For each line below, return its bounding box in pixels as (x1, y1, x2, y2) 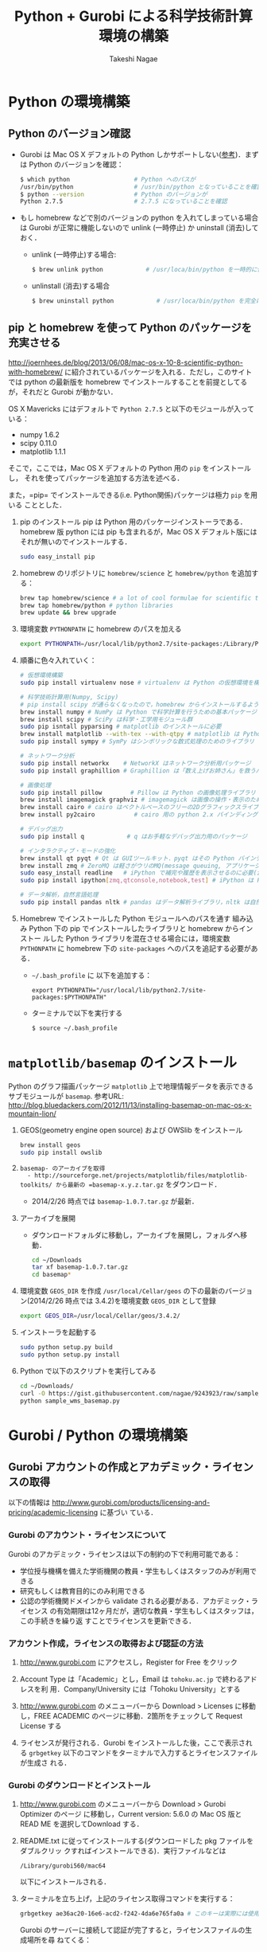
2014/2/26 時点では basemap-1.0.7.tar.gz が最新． (31, 1196, 199, 1206)
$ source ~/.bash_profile (31, 1024, 118, 1032)
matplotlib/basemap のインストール (8, 1054, 237, 1071)
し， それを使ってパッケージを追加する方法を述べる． (8, 473, 184, 483)
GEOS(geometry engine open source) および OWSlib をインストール (19, 1125, 243, 1135)
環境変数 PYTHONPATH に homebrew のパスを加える (19, 624, 182, 634)
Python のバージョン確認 (8, 127, 131, 140)
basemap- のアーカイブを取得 (19, 1164, 106, 1172)
